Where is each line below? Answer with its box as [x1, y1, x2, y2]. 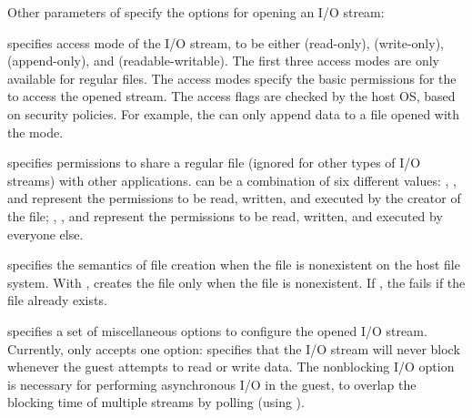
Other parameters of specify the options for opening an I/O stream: [7, 3, 385, 21]
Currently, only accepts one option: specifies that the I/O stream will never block [7, 339, 460, 358]
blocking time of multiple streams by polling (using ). [7, 393, 305, 412]
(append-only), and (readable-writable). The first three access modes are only [7, 51, 439, 70]
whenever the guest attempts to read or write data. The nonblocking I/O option [7, 357, 455, 376]
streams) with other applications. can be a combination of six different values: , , [7, 170, 457, 189]
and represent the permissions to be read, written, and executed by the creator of [7, 189, 461, 208]
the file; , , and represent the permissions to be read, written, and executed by [7, 206, 443, 225]
